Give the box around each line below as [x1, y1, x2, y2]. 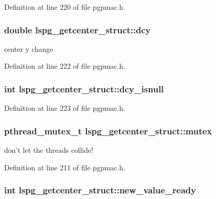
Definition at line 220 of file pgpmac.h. [4, 2, 125, 12]
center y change [4, 43, 53, 54]
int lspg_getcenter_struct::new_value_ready [4, 184, 196, 196]
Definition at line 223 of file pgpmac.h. [4, 103, 125, 113]
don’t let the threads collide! [4, 145, 93, 155]
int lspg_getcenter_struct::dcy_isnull [4, 82, 164, 95]
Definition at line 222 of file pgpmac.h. [4, 61, 125, 71]
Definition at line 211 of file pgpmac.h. [4, 162, 125, 172]
